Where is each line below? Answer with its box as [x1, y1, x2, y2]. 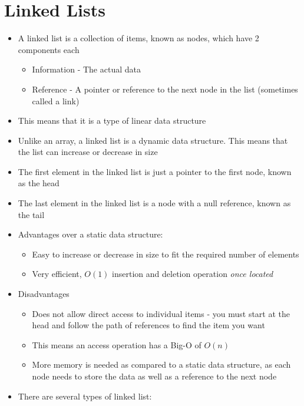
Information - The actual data [32, 63, 141, 75]
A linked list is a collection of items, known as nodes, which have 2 [18, 32, 259, 44]
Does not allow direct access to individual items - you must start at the [32, 307, 290, 319]
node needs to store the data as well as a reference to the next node [32, 370, 277, 382]
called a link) [32, 94, 80, 107]
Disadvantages [18, 288, 70, 300]
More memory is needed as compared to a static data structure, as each [32, 358, 291, 371]
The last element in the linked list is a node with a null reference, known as [18, 197, 291, 209]
